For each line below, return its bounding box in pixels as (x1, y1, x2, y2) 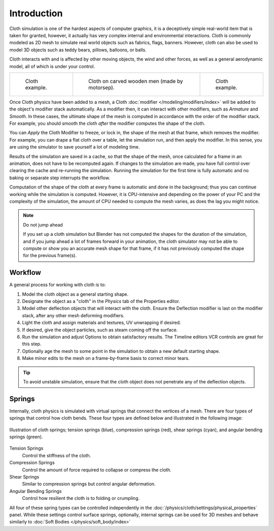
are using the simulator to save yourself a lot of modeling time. (9, 144, 140, 150)
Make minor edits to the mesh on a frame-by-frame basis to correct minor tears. (22, 355, 190, 361)
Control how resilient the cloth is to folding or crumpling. (22, 495, 140, 501)
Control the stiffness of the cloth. (22, 452, 91, 458)
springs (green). (9, 433, 43, 440)
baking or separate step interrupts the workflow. (9, 175, 110, 181)
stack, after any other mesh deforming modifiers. (22, 312, 125, 318)
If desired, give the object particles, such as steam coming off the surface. (22, 326, 178, 333)
